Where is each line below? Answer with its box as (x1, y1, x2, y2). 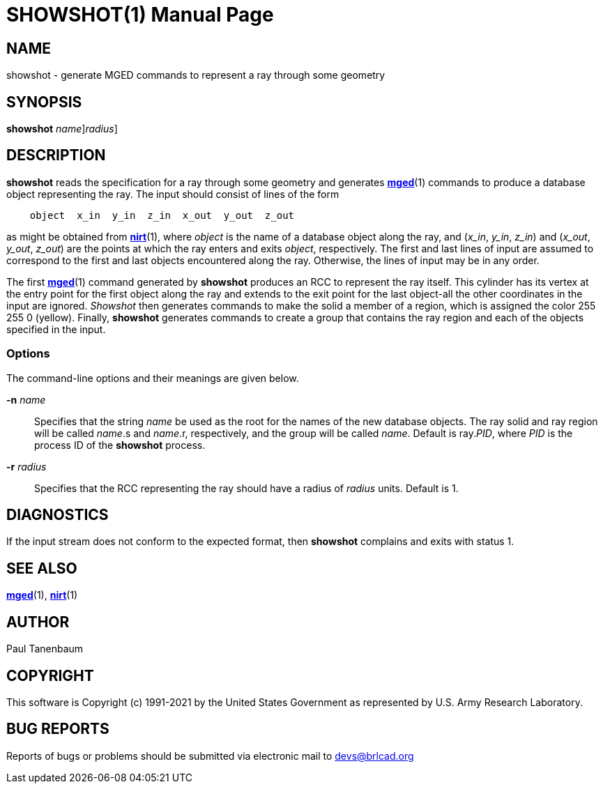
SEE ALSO (6, 559, 77, 577)
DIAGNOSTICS (6, 506, 109, 524)
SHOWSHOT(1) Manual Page (6, 3, 274, 26)
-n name (6, 393, 46, 406)
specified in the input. (6, 323, 106, 335)
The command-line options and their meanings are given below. (6, 371, 299, 384)
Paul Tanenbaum (6, 643, 84, 655)
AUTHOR (6, 613, 70, 631)
